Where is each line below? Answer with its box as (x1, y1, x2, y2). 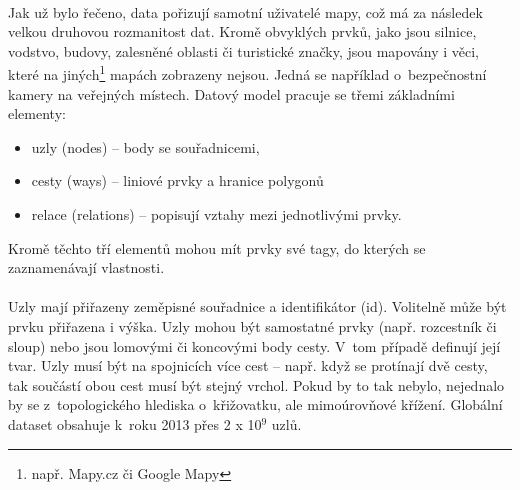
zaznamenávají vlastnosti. (8, 257, 165, 278)
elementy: (8, 103, 66, 124)
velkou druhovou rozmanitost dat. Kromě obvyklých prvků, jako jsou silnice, (8, 21, 477, 42)
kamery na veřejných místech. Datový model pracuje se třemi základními (8, 83, 455, 104)
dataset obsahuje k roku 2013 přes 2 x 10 (8, 413, 262, 434)
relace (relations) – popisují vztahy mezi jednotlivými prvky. (31, 204, 402, 224)
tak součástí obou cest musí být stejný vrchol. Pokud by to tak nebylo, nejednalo (8, 374, 505, 395)
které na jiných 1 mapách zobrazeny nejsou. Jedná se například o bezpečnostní (8, 61, 487, 85)
